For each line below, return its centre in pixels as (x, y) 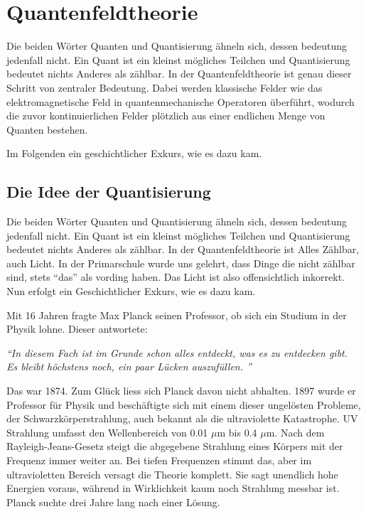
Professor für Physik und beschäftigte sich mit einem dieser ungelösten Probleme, (184, 404)
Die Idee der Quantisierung (109, 192)
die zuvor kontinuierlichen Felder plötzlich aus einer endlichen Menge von (166, 116)
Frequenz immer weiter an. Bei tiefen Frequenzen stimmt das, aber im (159, 460)
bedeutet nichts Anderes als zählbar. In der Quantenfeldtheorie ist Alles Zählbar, (183, 249)
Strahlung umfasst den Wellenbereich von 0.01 (107, 432)
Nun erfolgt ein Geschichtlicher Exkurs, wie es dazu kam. (131, 291)
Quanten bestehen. (47, 129)
